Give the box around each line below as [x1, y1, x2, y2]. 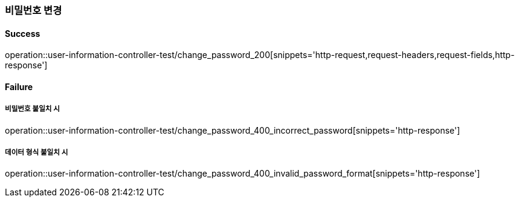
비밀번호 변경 [5, 4, 62, 16]
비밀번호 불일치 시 [5, 105, 60, 114]
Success [5, 28, 40, 39]
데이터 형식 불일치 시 [5, 148, 68, 157]
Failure [5, 81, 33, 92]
